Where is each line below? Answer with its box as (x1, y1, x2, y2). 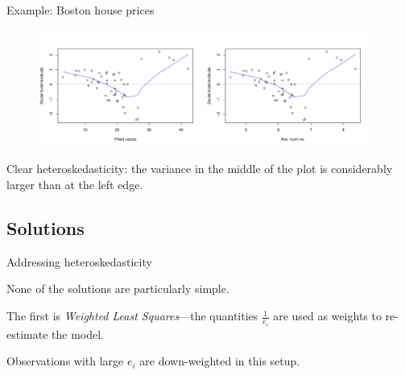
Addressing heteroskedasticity (6, 253, 152, 270)
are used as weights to (273, 307, 382, 324)
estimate (6, 325, 48, 342)
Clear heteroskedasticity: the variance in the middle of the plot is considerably (6, 160, 393, 177)
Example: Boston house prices (6, 2, 155, 18)
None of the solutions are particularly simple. (6, 280, 229, 297)
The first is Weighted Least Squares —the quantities (6, 307, 258, 324)
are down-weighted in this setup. (139, 352, 300, 369)
